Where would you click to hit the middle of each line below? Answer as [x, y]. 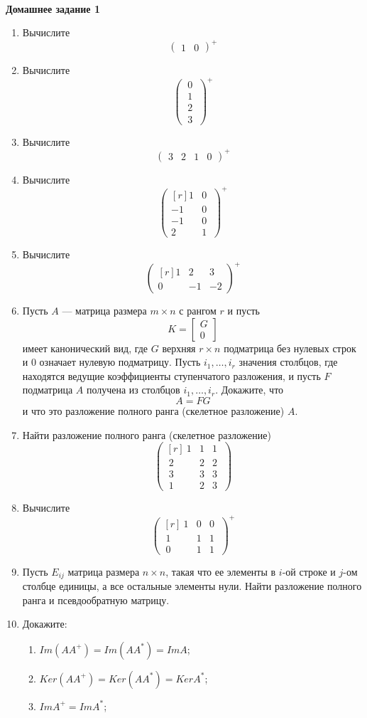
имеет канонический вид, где [85, 348]
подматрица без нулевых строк [290, 348]
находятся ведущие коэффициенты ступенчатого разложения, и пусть [171, 375]
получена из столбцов [133, 390]
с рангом [198, 311]
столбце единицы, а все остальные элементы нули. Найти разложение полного [192, 586]
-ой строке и [309, 571]
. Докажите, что [250, 390]
